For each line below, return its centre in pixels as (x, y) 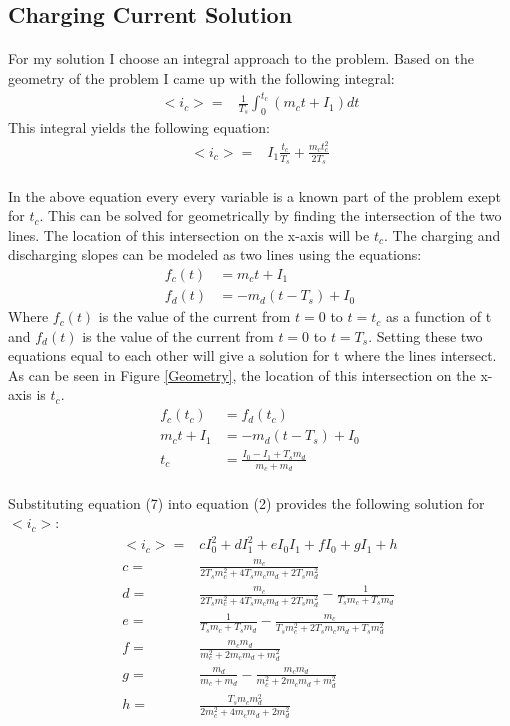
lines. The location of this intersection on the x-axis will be (189, 234)
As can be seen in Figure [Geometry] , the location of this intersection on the (242, 374)
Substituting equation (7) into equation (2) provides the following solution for (246, 502)
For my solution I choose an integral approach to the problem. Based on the (241, 58)
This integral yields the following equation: (139, 126)
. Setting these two (425, 335)
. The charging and (442, 234)
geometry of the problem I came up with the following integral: (201, 77)
